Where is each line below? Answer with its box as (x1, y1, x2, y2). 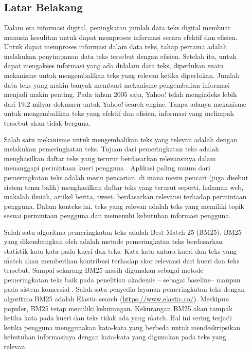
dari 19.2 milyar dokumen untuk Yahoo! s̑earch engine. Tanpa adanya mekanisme (4, 98, 247, 109)
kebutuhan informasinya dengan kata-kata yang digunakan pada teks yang (4, 332, 226, 342)
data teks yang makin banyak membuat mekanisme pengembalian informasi (4, 79, 230, 90)
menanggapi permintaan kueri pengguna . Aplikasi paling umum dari (4, 163, 210, 173)
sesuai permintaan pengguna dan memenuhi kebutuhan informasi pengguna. (4, 210, 231, 221)
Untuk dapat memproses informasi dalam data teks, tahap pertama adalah (4, 41, 227, 52)
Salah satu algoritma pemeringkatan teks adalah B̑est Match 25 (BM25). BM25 (4, 226, 242, 237)
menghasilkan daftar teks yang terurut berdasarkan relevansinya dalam (4, 153, 216, 163)
